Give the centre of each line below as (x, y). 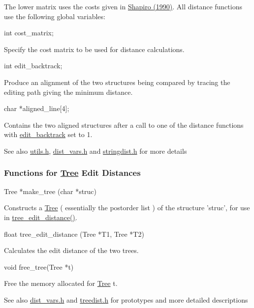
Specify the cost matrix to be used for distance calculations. (94, 49)
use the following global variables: (55, 16)
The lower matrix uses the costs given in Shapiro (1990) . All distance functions (123, 6)
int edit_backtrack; (33, 66)
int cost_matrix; (29, 33)
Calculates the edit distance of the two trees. (71, 250)
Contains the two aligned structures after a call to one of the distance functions (124, 125)
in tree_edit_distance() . (41, 217)
